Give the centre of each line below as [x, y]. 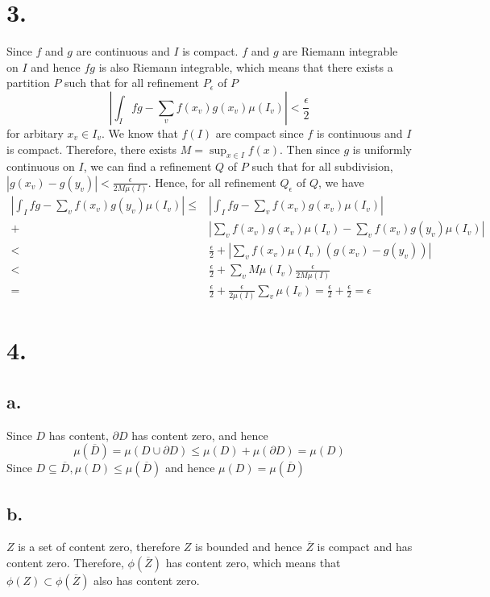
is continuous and [359, 133]
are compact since [260, 133]
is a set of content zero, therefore [99, 547]
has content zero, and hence [200, 435]
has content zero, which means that [253, 562]
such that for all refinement [132, 83]
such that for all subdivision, [322, 166]
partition [28, 83]
